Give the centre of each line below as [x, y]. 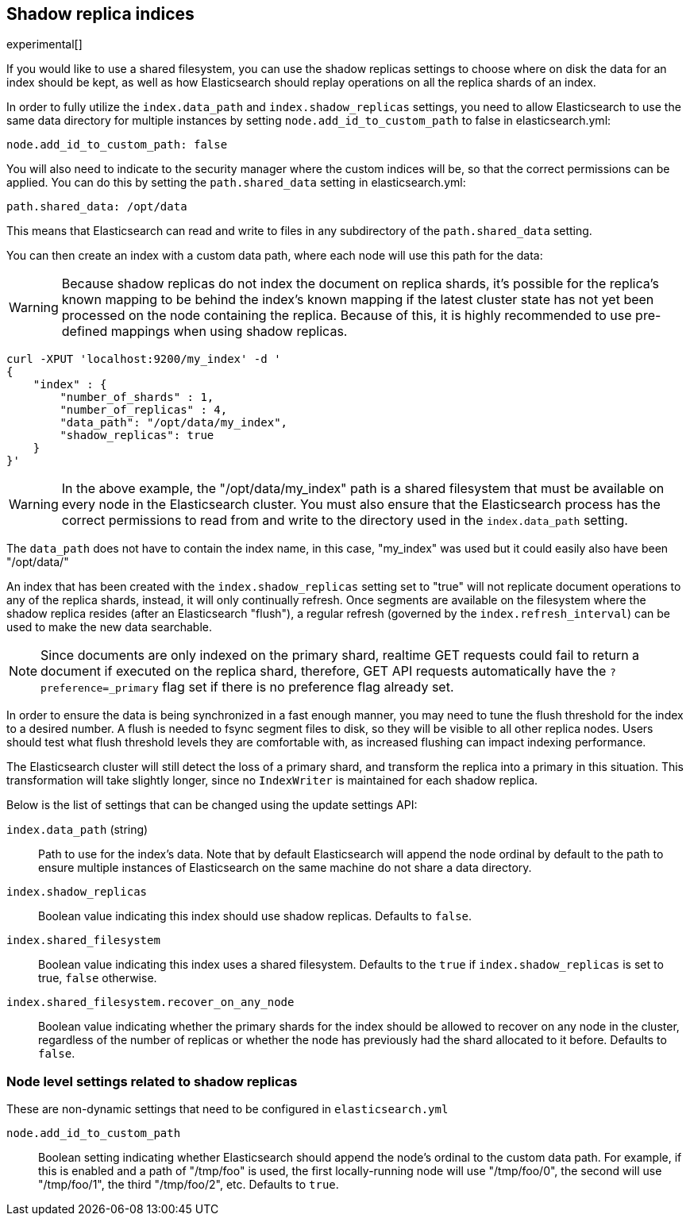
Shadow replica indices [100, 14]
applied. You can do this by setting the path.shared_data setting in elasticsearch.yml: [236, 183]
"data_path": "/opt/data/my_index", [174, 423]
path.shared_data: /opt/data [97, 207]
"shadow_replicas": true [137, 436]
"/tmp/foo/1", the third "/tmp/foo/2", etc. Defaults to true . [189, 1185]
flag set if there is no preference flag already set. [308, 687]
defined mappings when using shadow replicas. [204, 332]
